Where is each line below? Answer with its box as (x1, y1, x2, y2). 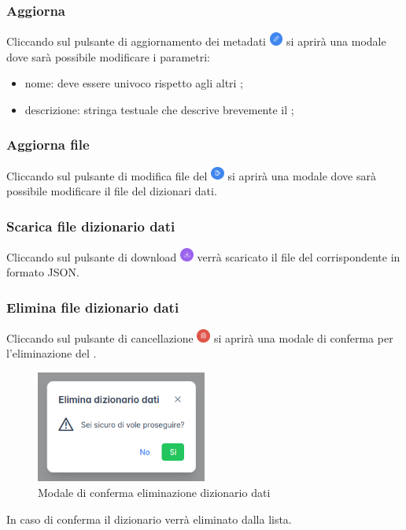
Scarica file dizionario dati (6, 216, 175, 235)
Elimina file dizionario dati (6, 297, 179, 317)
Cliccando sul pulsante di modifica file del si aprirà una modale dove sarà (6, 167, 376, 183)
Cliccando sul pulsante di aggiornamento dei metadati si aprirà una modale (6, 33, 386, 50)
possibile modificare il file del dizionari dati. (6, 183, 217, 198)
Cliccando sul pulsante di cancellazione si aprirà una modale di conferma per (6, 329, 393, 346)
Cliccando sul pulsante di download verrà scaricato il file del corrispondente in (6, 248, 400, 265)
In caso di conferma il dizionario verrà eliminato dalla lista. (6, 510, 292, 527)
